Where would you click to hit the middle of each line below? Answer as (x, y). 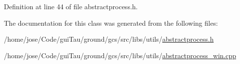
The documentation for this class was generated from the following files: (111, 23)
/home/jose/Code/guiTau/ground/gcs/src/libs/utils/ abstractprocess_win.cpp (120, 55)
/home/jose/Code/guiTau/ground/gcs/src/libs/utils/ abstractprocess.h (109, 39)
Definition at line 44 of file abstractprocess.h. (71, 6)
